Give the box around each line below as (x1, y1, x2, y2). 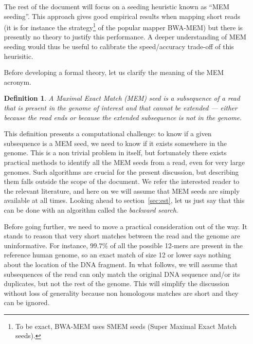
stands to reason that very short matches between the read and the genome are (4, 231, 240, 241)
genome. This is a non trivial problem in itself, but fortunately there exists (4, 147, 227, 158)
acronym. (4, 76, 32, 87)
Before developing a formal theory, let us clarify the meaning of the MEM (4, 67, 224, 77)
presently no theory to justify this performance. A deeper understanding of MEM (4, 32, 247, 42)
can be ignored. (4, 297, 50, 308)
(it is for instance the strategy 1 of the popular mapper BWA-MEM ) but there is (4, 21, 243, 32)
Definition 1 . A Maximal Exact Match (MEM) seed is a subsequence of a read (4, 93, 240, 103)
